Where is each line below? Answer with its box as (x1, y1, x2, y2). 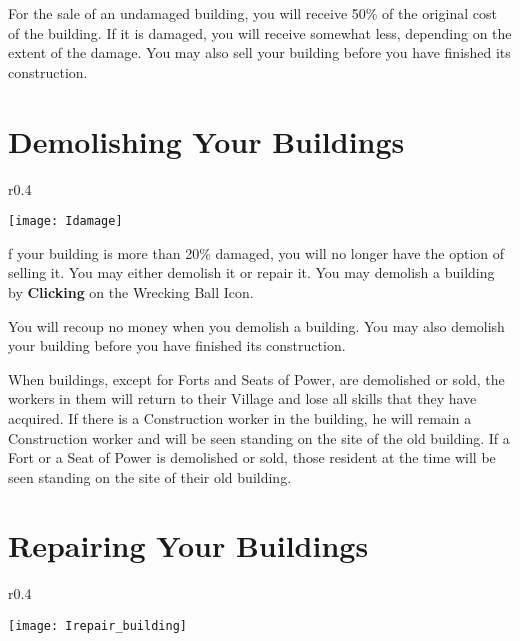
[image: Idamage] (8, 214, 123, 229)
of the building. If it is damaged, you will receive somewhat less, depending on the (8, 22, 512, 43)
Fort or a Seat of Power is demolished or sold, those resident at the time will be (8, 447, 496, 468)
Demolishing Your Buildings (8, 120, 405, 161)
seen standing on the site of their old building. (8, 466, 292, 487)
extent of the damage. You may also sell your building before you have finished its (8, 42, 511, 63)
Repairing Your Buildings (8, 525, 369, 566)
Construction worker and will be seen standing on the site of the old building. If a (8, 427, 510, 448)
